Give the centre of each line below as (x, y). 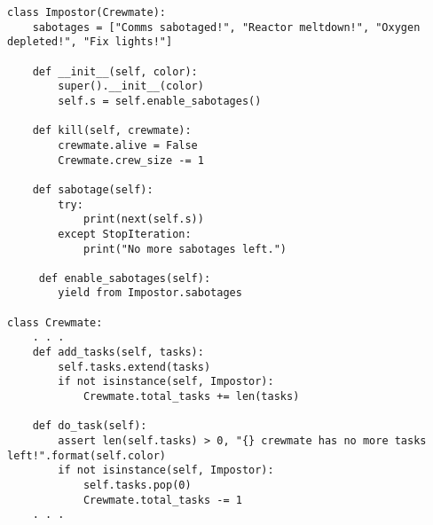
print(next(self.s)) (143, 219)
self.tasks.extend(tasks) (134, 367)
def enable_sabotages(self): (125, 278)
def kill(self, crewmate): (112, 131)
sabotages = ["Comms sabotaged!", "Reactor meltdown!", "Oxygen (226, 27)
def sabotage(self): (93, 189)
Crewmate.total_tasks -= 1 (162, 500)
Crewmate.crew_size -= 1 (131, 160)
